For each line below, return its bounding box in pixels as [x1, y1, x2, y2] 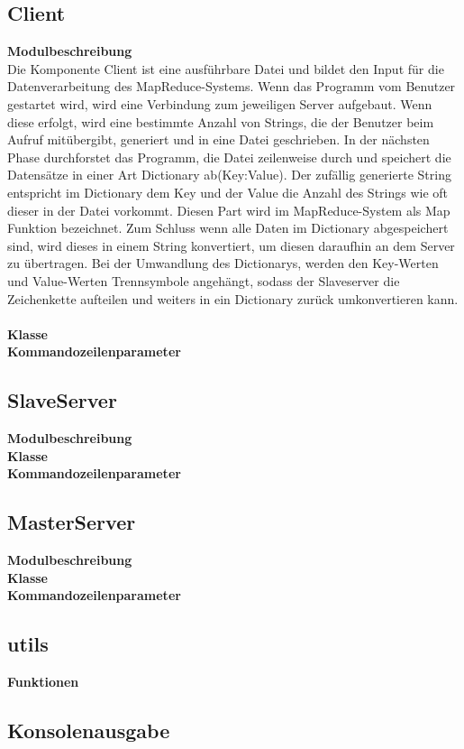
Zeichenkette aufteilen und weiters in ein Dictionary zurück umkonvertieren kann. [7, 289, 459, 308]
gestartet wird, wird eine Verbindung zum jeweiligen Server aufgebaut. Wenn [7, 94, 432, 113]
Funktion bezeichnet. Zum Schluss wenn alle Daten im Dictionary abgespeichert [7, 218, 449, 237]
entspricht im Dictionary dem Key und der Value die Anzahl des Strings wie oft [7, 182, 449, 201]
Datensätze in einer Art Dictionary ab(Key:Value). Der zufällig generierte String [7, 165, 451, 184]
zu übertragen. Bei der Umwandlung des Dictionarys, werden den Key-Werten [7, 254, 439, 273]
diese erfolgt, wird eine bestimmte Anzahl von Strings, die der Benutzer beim [7, 112, 434, 131]
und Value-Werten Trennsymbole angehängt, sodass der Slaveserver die [7, 271, 400, 290]
